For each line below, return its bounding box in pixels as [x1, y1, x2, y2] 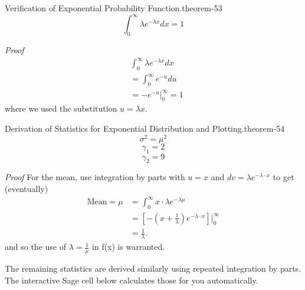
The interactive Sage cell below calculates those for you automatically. [5, 273, 258, 286]
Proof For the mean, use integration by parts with [5, 171, 185, 183]
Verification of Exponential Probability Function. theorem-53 [5, 2, 222, 14]
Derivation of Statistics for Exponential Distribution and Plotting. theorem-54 [5, 122, 285, 135]
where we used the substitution [5, 102, 117, 115]
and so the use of [5, 240, 66, 253]
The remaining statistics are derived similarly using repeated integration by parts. [5, 262, 301, 275]
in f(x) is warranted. [92, 240, 165, 253]
